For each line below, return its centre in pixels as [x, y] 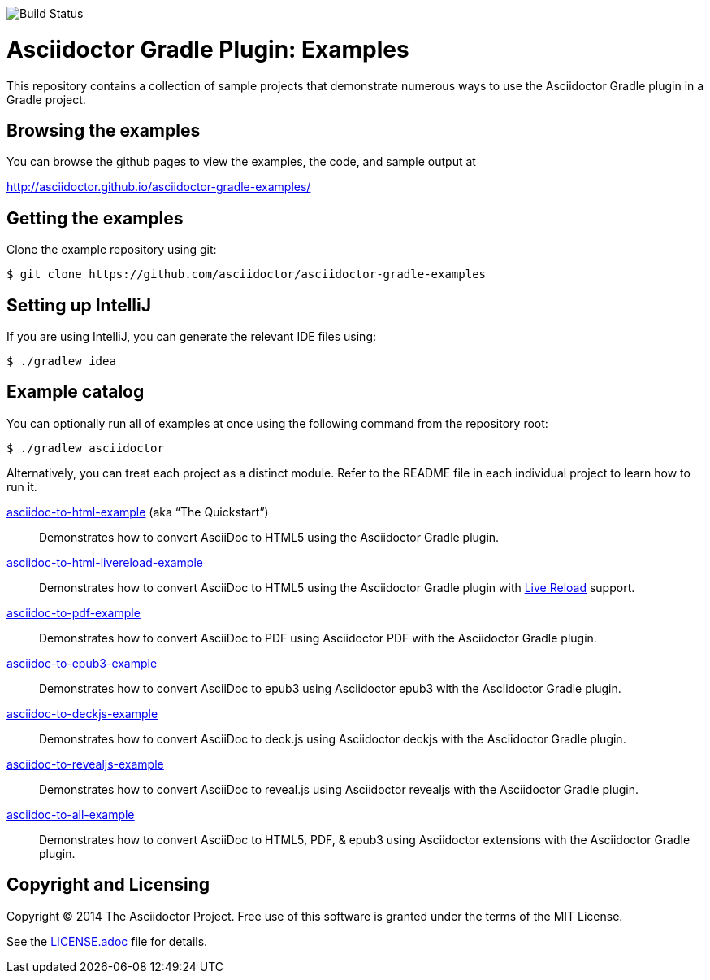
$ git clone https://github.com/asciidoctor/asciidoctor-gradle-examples [247, 274]
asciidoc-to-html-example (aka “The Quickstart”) [138, 512]
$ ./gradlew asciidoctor [85, 448]
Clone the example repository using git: [112, 250]
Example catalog [76, 392]
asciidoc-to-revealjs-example [85, 764]
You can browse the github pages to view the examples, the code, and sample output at [241, 162]
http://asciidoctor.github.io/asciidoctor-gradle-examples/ [159, 187]
